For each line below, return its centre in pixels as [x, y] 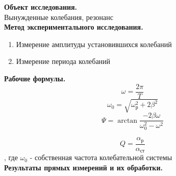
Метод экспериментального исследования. [74, 27]
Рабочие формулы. [35, 78]
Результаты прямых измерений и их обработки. [83, 167]
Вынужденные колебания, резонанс [59, 17]
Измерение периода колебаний [63, 61]
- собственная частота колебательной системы [101, 157]
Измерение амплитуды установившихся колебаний [94, 44]
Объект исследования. [41, 7]
